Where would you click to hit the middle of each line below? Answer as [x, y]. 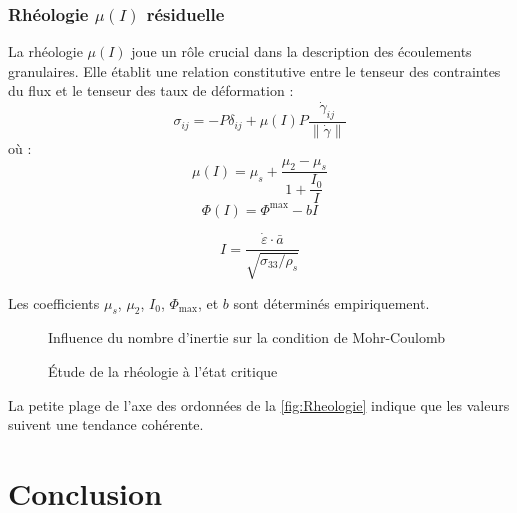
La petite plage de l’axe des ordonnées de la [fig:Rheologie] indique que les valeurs [259, 404]
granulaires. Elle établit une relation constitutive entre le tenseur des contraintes [254, 70]
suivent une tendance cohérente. [106, 424]
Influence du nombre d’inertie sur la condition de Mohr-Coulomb [246, 337]
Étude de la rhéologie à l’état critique [163, 370]
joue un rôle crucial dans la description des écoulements [301, 51]
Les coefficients [54, 302]
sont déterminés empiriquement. [331, 302]
